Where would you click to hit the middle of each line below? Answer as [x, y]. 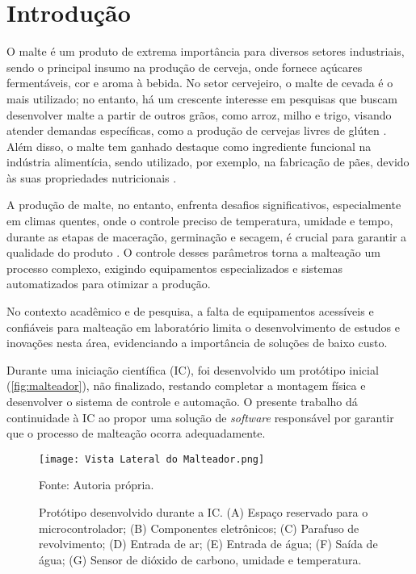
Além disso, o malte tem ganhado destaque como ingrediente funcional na [189, 146]
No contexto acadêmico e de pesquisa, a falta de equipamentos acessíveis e [190, 311]
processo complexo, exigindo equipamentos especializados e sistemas [174, 268]
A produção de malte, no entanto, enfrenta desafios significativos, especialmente [204, 205]
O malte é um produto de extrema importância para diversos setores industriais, [206, 51]
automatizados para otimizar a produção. [109, 284]
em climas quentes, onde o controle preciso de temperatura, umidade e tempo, [200, 221]
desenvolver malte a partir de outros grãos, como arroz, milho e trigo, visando [199, 114]
